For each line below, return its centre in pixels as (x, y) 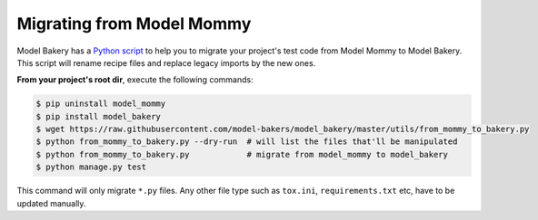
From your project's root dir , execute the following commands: (135, 80)
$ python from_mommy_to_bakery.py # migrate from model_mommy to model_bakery (242, 154)
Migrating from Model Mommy (134, 24)
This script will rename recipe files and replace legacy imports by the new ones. (166, 62)
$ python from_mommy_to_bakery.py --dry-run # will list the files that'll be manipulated (247, 142)
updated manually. (51, 203)
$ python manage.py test (91, 167)
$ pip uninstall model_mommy (101, 104)
